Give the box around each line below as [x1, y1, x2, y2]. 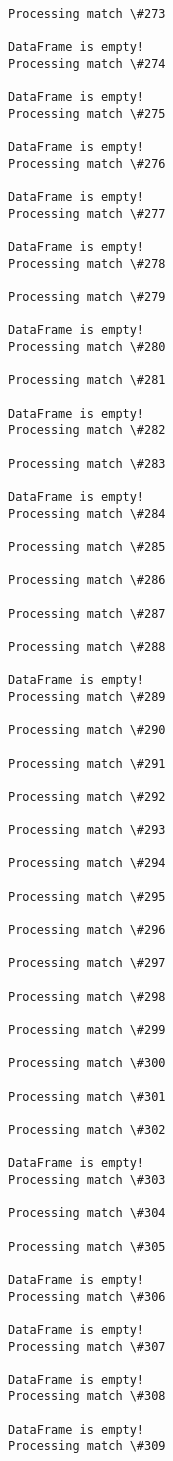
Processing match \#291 [8, 756, 166, 771]
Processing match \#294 [8, 856, 166, 871]
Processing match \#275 [8, 106, 166, 121]
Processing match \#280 [8, 340, 166, 355]
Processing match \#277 [8, 206, 166, 221]
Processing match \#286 [8, 573, 166, 588]
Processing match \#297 [8, 956, 166, 971]
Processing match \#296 [8, 923, 166, 938]
